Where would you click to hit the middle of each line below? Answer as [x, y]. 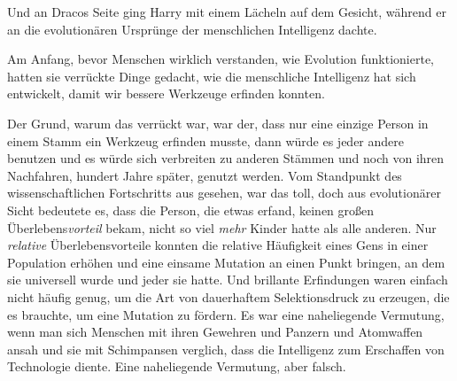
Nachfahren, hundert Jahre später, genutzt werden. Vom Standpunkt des [205, 175]
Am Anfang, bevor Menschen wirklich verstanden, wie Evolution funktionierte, [221, 59]
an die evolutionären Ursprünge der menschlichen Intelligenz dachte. [192, 29]
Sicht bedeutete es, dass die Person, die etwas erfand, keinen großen [191, 210]
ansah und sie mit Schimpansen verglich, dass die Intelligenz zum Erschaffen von [226, 349]
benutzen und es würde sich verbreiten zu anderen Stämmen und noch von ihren [226, 158]
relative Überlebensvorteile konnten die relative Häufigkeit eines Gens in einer [218, 245]
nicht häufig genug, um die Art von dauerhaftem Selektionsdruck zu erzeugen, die [228, 296]
